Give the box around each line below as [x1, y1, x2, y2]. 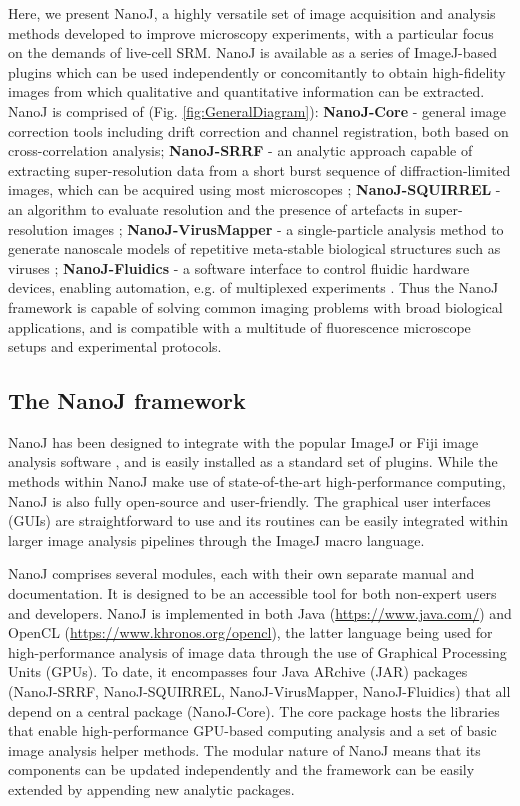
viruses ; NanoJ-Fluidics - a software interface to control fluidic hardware [8, 257, 470, 278]
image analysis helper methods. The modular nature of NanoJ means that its [8, 739, 481, 760]
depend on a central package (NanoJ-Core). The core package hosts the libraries [8, 700, 500, 721]
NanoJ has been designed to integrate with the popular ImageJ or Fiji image [8, 431, 479, 452]
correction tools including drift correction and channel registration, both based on [8, 120, 509, 141]
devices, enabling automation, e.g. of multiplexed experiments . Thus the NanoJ [8, 277, 499, 298]
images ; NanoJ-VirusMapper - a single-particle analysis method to [72, 218, 504, 239]
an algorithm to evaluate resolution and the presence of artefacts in [8, 198, 421, 219]
